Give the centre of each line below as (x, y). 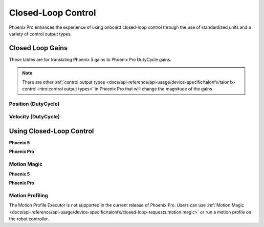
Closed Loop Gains (38, 48)
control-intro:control (43, 89)
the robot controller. (29, 219)
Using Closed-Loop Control (52, 131)
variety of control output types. (40, 34)
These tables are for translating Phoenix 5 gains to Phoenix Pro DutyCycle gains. (90, 59)
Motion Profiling (29, 195)
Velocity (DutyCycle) (34, 117)
